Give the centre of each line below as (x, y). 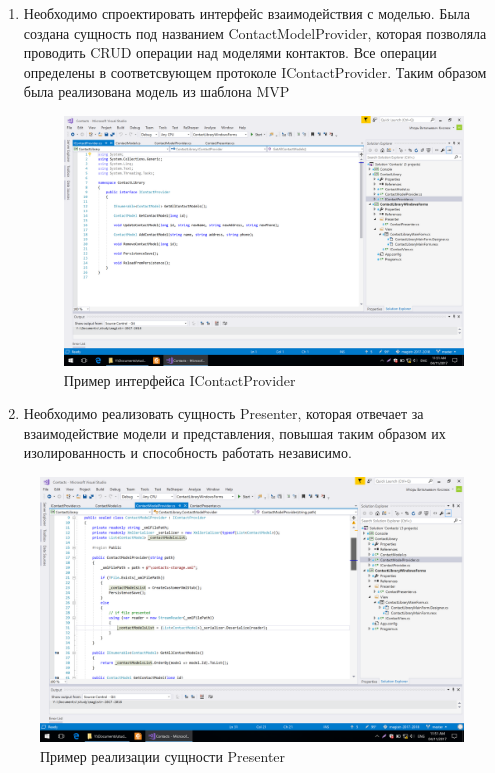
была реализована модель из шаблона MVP (156, 91)
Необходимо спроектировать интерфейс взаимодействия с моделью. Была (247, 13)
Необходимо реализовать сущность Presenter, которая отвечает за (223, 413)
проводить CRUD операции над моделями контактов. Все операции (230, 52)
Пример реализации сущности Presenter (163, 755)
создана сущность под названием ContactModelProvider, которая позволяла (255, 32)
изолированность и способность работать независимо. (187, 452)
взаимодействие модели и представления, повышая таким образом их (234, 432)
